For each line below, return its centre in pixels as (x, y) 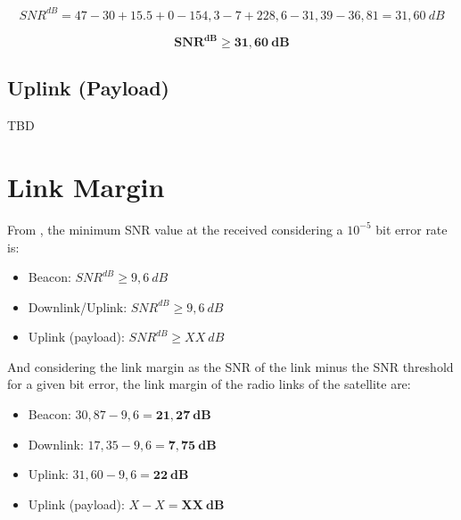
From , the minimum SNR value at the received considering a (175, 229)
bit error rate (412, 229)
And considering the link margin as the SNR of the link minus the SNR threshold (230, 366)
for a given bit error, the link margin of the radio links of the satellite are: (209, 384)
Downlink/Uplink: (78, 306)
